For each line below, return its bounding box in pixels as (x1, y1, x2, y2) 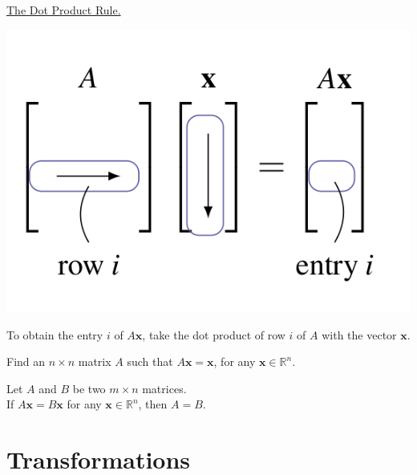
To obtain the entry (6, 326, 103, 343)
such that (127, 353, 173, 370)
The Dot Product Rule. (6, 2, 121, 18)
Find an (6, 353, 46, 370)
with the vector (322, 326, 397, 343)
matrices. (142, 380, 187, 396)
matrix (78, 353, 111, 370)
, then (138, 396, 168, 412)
